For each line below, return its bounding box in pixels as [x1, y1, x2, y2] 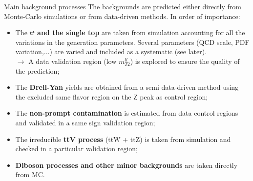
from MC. [15, 169, 45, 180]
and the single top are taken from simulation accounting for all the [37, 27, 245, 38]
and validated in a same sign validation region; [15, 117, 155, 127]
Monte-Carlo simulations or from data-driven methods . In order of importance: [4, 11, 240, 21]
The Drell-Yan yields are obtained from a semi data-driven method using [15, 82, 239, 92]
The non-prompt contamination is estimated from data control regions [15, 108, 238, 118]
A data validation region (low [28, 56, 117, 66]
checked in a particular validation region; [15, 143, 138, 154]
